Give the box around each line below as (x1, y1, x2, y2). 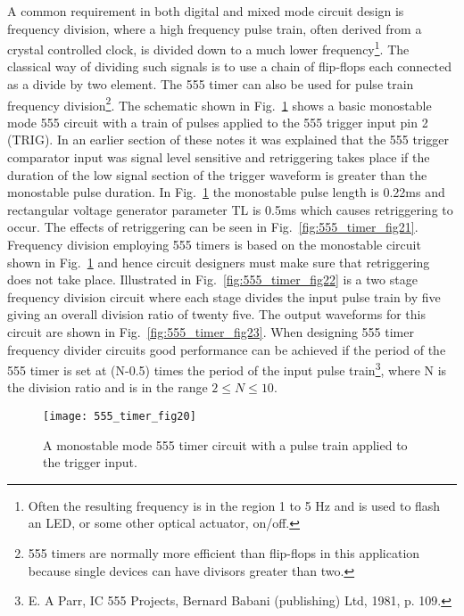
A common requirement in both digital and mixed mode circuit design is (7, 2, 404, 20)
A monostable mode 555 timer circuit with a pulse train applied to (43, 435, 408, 454)
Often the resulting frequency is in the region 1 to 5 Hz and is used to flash (28, 496, 441, 514)
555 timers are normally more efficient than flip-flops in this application (28, 544, 420, 563)
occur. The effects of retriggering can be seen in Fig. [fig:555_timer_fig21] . (7, 218, 418, 236)
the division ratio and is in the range (7, 378, 208, 397)
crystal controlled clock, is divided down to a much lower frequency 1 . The (7, 37, 410, 58)
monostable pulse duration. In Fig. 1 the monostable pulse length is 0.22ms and (7, 183, 445, 201)
